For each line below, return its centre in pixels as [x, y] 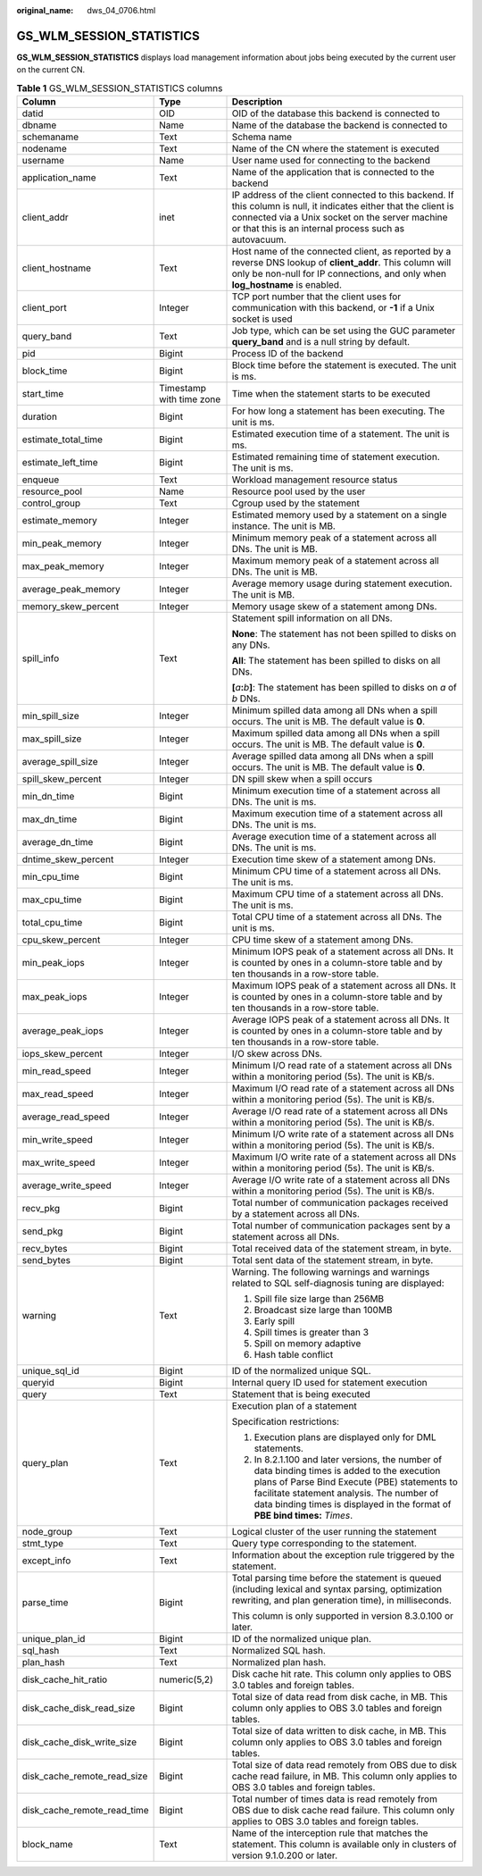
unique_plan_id [54, 1639]
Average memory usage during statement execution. [342, 583]
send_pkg [42, 1231]
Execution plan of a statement [294, 1406]
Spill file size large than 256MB [319, 1299]
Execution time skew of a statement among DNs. [334, 859]
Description [257, 102]
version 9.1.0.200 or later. [285, 1855]
